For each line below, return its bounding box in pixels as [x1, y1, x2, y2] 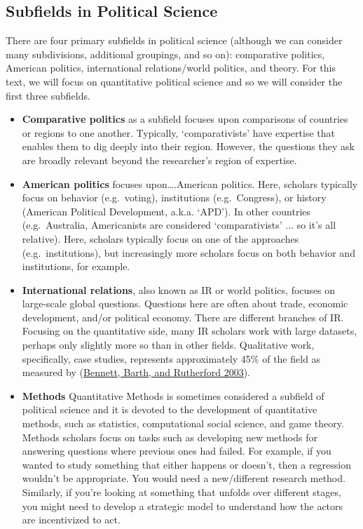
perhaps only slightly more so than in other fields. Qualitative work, [22, 337, 315, 352]
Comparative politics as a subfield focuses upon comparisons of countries [22, 112, 348, 126]
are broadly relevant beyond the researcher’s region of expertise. [22, 152, 297, 167]
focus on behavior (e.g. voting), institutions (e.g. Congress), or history [22, 190, 327, 205]
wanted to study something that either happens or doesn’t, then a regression [22, 457, 352, 471]
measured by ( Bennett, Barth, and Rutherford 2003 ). [22, 365, 250, 380]
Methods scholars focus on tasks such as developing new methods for [22, 429, 317, 444]
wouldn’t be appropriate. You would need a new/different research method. [22, 471, 345, 486]
